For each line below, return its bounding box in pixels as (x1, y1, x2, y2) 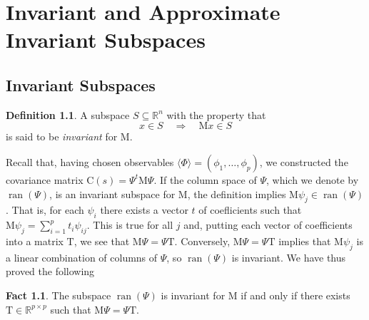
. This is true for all (86, 217, 173, 232)
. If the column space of (153, 172, 257, 187)
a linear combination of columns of (6, 249, 158, 264)
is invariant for (161, 287, 226, 302)
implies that (278, 233, 331, 248)
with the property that (166, 107, 266, 122)
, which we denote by (266, 172, 359, 187)
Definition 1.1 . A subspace (6, 107, 130, 122)
